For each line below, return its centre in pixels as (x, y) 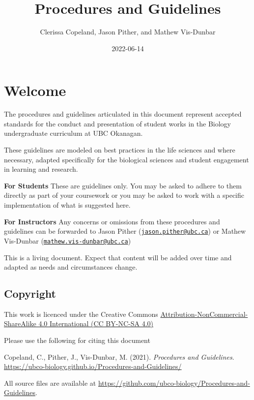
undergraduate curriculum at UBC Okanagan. (73, 133)
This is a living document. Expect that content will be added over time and (118, 257)
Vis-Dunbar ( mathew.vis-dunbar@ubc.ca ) (68, 240)
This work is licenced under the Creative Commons (81, 314)
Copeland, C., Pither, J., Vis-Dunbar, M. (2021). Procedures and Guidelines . (119, 356)
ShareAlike (20, 323)
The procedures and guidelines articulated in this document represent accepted (123, 114)
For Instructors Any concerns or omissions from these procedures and (112, 221)
